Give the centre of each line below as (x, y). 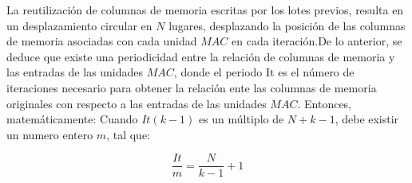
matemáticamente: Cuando (72, 119)
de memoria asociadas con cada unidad (102, 41)
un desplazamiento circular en (79, 25)
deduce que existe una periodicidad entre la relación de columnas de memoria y (201, 56)
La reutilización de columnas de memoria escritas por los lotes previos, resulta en (205, 10)
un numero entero (50, 134)
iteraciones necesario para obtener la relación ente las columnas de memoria (192, 87)
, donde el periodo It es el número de (264, 72)
